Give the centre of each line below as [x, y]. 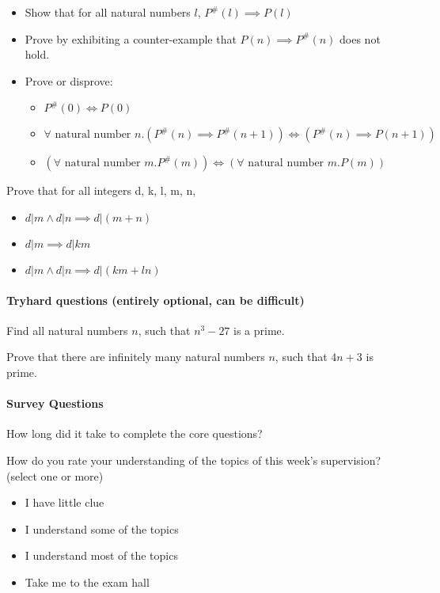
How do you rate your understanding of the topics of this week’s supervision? [194, 460]
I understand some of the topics [102, 528]
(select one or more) [55, 475]
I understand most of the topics [101, 555]
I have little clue [64, 502]
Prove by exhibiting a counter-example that [131, 38]
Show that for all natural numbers [108, 12]
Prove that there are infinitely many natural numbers [136, 357]
